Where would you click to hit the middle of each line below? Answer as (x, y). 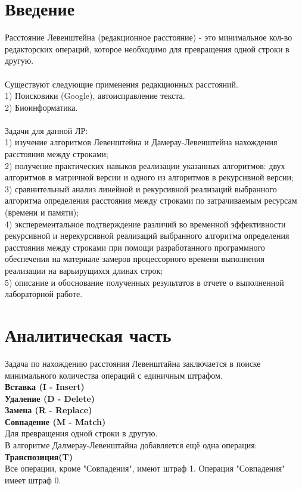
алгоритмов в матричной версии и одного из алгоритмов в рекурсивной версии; (149, 177)
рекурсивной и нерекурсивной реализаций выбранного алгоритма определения (147, 235)
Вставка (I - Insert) (45, 387)
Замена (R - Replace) (49, 410)
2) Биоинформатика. (41, 107)
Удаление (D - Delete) (50, 398)
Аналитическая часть (88, 334)
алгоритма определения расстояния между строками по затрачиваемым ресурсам (151, 200)
